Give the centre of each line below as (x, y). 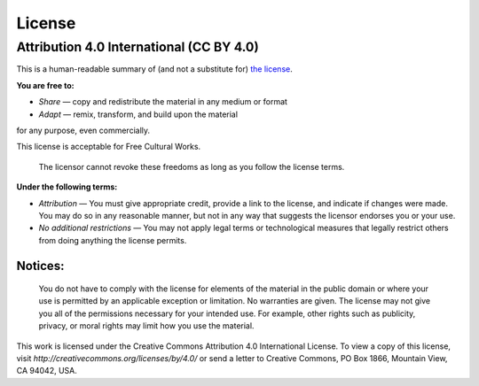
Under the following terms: (67, 187)
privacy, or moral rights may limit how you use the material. (146, 326)
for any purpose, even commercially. (83, 130)
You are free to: (45, 85)
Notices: (40, 266)
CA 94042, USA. (47, 371)
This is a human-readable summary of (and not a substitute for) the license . (154, 69)
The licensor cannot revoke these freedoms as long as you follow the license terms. (192, 166)
